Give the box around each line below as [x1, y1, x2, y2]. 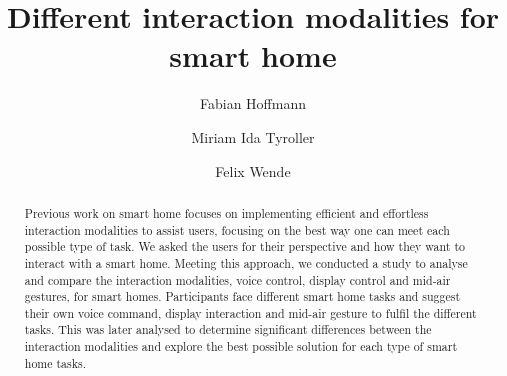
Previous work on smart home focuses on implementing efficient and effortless [24, 204, 429, 221]
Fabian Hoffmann [200, 93, 306, 114]
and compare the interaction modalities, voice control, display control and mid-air [24, 271, 451, 288]
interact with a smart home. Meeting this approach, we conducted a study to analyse [24, 254, 468, 271]
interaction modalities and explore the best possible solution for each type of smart [24, 338, 458, 355]
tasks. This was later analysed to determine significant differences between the [24, 321, 432, 338]
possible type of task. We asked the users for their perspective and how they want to [24, 238, 465, 255]
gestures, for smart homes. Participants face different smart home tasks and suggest [24, 288, 461, 305]
